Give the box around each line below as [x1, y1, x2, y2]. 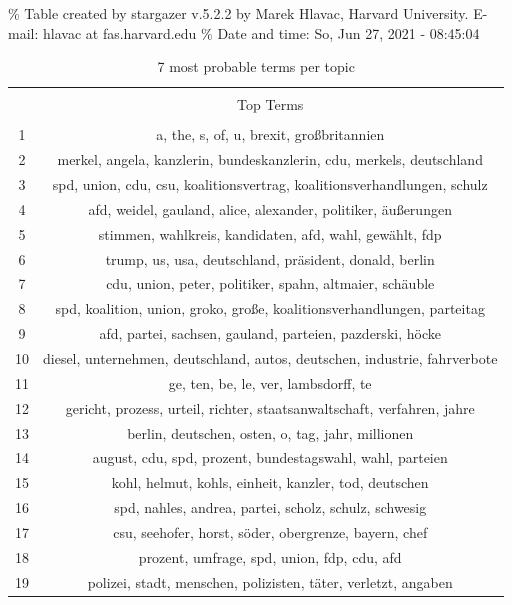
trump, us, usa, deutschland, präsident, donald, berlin [105, 248, 435, 269]
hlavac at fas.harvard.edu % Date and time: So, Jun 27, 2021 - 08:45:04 [42, 22, 480, 43]
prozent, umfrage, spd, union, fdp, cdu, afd [138, 546, 402, 567]
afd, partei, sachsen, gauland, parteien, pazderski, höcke [99, 323, 441, 344]
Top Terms [237, 94, 304, 115]
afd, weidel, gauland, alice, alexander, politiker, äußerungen [88, 198, 452, 219]
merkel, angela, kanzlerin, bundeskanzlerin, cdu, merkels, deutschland [57, 149, 483, 170]
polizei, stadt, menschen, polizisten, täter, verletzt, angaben [87, 571, 453, 592]
